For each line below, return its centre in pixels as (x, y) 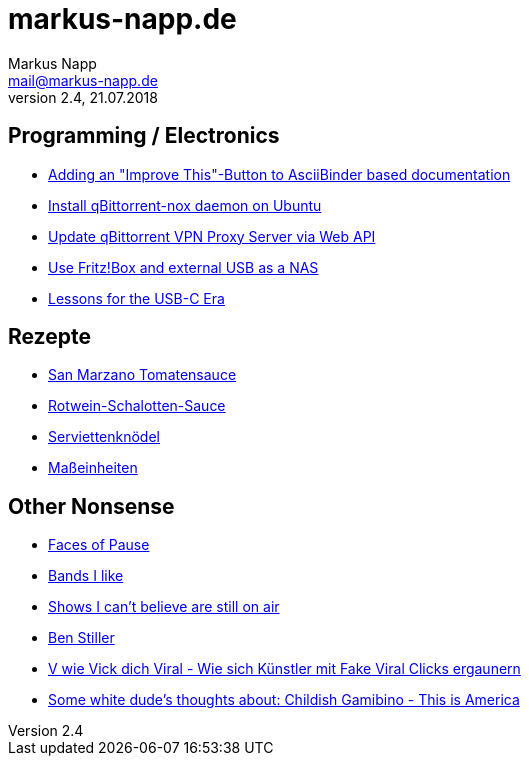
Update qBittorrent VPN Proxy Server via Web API (212, 236)
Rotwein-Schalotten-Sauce (137, 406)
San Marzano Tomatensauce (142, 375)
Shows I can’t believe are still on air (164, 607)
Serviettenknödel (104, 437)
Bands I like (86, 576)
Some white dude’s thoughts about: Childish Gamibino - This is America (284, 700)
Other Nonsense (91, 506)
